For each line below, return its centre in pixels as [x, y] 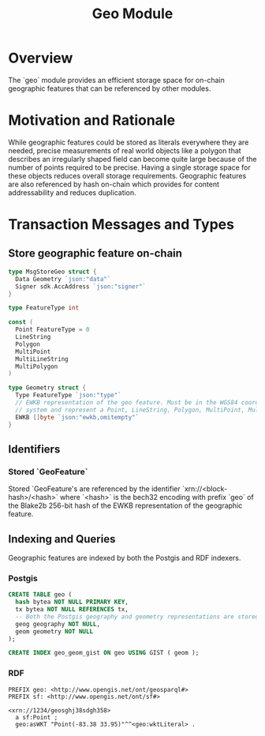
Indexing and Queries [62, 539]
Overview [41, 58]
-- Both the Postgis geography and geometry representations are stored [137, 617]
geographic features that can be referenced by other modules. [110, 88]
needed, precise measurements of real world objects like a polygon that [125, 150]
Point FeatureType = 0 [52, 330]
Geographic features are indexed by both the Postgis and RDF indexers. [125, 558]
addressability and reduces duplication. [72, 192]
